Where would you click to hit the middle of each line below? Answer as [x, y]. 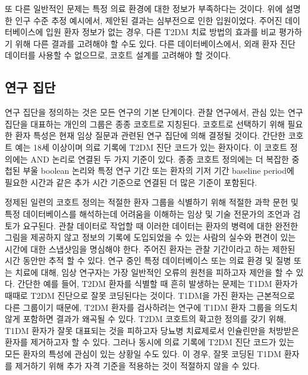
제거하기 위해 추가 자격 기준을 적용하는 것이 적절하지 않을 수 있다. [137, 365]
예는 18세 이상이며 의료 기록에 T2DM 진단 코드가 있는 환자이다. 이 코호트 [151, 147]
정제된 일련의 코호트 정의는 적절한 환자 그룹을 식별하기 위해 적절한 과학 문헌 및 [152, 202]
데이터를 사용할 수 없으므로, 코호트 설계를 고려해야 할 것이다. [118, 55]
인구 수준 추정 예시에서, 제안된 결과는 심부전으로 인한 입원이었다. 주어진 [149, 20]
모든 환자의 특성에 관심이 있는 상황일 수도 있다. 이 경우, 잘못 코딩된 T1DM [143, 354]
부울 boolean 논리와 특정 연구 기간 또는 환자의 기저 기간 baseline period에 [158, 171]
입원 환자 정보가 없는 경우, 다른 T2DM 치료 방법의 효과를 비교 [161, 32]
